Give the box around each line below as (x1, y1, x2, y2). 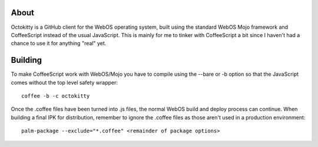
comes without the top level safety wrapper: (11, 79, 118, 86)
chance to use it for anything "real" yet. (11, 40, 107, 47)
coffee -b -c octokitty (21, 92, 90, 99)
